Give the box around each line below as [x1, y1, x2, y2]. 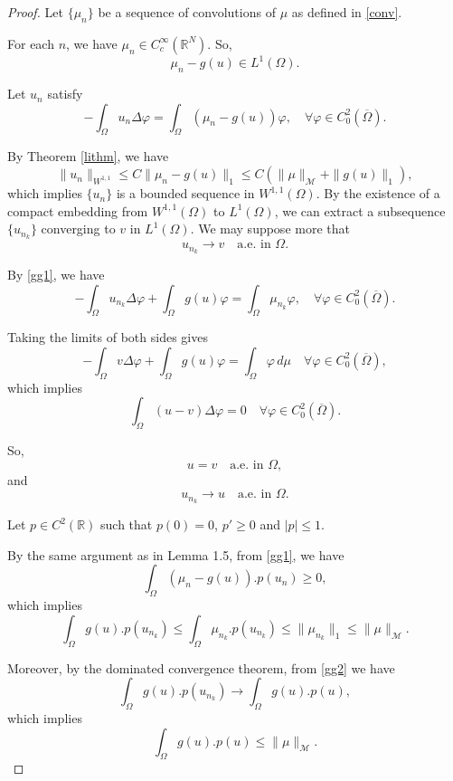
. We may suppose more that [190, 219, 350, 238]
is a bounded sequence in [116, 184, 255, 203]
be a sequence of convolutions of [98, 3, 276, 21]
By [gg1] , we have [7, 264, 105, 283]
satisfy [47, 84, 83, 103]
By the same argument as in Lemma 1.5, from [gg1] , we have [7, 545, 344, 564]
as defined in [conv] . [291, 3, 402, 21]
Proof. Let [7, 3, 63, 21]
